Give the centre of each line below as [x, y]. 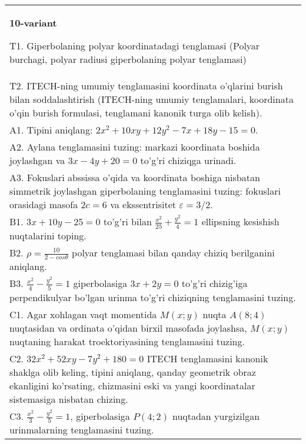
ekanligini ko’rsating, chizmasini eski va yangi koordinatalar [132, 385]
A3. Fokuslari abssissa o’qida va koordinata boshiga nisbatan [135, 177]
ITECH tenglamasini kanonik [207, 358]
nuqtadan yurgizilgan [216, 416]
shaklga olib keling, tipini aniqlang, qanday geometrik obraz [133, 372]
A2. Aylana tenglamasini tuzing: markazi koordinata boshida [135, 147]
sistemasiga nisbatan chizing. [69, 399]
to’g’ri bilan [127, 221]
